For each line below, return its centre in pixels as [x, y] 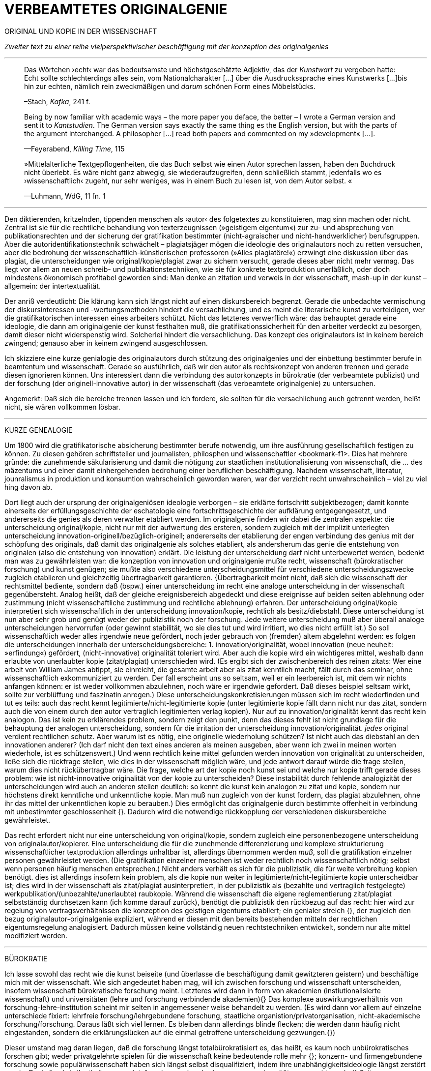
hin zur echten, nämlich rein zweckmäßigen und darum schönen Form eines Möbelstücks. [170, 86]
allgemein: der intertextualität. [53, 286]
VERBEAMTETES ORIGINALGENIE [116, 9]
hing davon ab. [29, 487]
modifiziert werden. [36, 935]
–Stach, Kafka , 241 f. [57, 101]
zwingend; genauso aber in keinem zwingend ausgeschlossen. [106, 343]
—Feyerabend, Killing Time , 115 [74, 149]
